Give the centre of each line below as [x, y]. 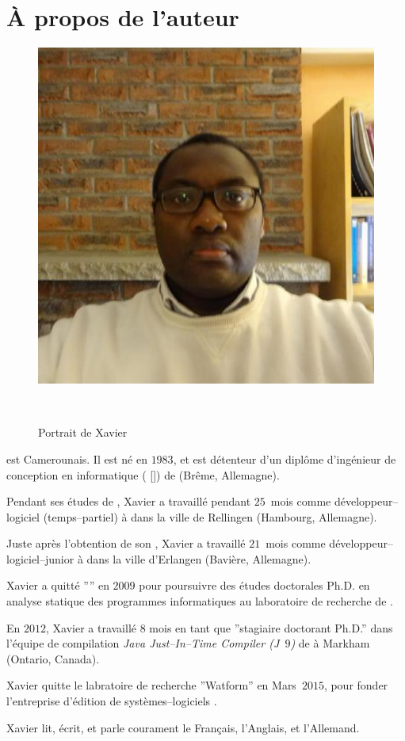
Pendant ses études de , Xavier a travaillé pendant [129, 501]
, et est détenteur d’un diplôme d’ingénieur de [285, 458]
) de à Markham [330, 643]
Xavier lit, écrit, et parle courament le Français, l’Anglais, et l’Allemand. [183, 727]
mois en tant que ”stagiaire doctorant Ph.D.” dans [271, 627]
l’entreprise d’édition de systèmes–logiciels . [112, 701]
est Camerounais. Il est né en [77, 458]
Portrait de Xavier [83, 432]
